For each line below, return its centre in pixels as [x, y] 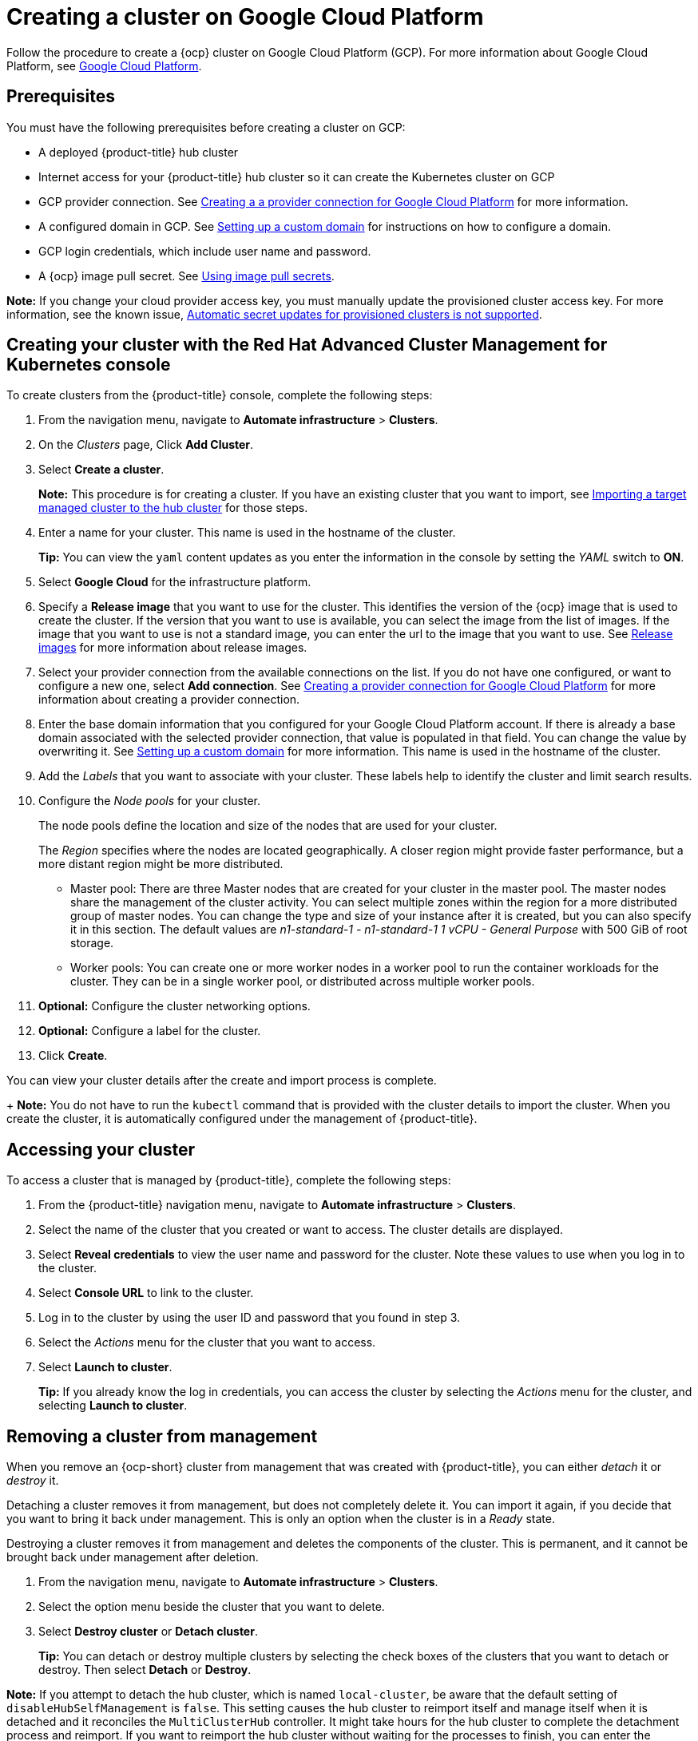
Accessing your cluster [101, 1149]
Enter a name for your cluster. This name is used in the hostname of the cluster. [247, 533]
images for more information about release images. [173, 648]
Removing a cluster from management [162, 1436]
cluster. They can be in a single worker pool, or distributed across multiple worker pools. [303, 982]
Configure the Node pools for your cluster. [150, 801]
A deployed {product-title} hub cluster [139, 152]
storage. [92, 943]
